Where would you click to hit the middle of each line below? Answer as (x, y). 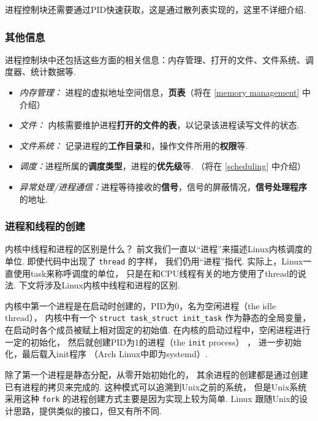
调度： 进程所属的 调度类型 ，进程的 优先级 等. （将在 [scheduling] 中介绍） (162, 166)
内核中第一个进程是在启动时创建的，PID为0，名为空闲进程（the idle (141, 305)
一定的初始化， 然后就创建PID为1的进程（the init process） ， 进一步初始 (153, 342)
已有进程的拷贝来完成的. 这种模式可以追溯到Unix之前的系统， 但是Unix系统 (156, 386)
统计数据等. (53, 71)
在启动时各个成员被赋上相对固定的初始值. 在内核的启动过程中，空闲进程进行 (158, 330)
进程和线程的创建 (45, 226)
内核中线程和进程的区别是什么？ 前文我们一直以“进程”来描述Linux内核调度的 (159, 249)
